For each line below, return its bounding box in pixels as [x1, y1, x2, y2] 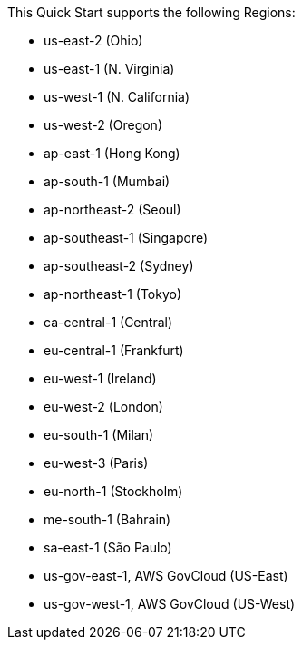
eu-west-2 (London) [44, 399, 163, 414]
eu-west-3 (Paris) [44, 455, 149, 471]
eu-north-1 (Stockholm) [44, 483, 183, 499]
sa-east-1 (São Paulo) [44, 540, 172, 555]
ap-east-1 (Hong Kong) [44, 145, 180, 161]
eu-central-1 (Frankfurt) [44, 343, 184, 358]
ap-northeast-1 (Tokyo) [44, 286, 182, 302]
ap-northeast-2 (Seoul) [44, 202, 181, 217]
